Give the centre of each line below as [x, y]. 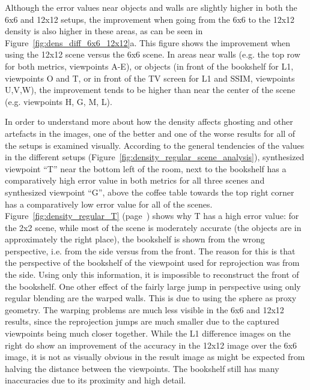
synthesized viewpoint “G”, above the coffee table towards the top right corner [150, 192]
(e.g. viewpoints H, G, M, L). [59, 101]
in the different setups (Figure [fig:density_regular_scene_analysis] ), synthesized [155, 157]
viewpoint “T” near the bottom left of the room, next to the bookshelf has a [146, 168]
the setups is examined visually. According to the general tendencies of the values [155, 145]
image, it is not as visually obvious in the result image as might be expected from [155, 357]
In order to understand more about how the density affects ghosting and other [149, 121]
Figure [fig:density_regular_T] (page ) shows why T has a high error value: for [152, 216]
